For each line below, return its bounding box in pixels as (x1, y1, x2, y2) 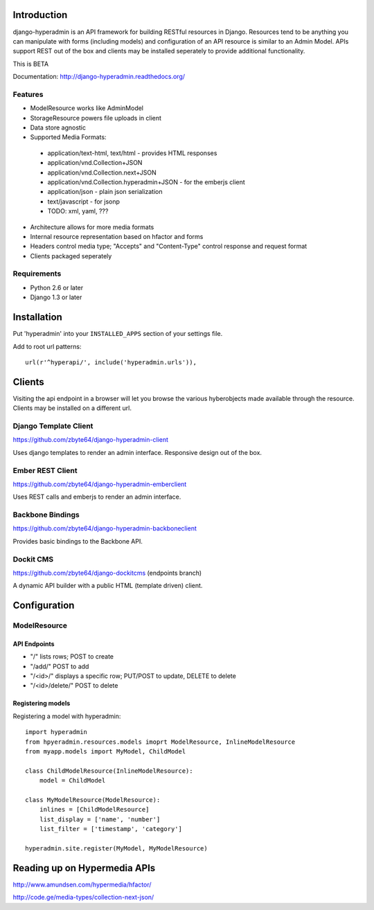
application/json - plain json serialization (47, 188, 163, 196)
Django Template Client (12, 421, 93, 431)
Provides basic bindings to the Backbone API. (12, 537, 143, 545)
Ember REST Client (12, 465, 78, 475)
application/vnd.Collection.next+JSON (47, 168, 157, 177)
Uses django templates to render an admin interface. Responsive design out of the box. (12, 448, 262, 456)
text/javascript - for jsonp (47, 197, 121, 206)
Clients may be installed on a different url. (12, 404, 132, 412)
